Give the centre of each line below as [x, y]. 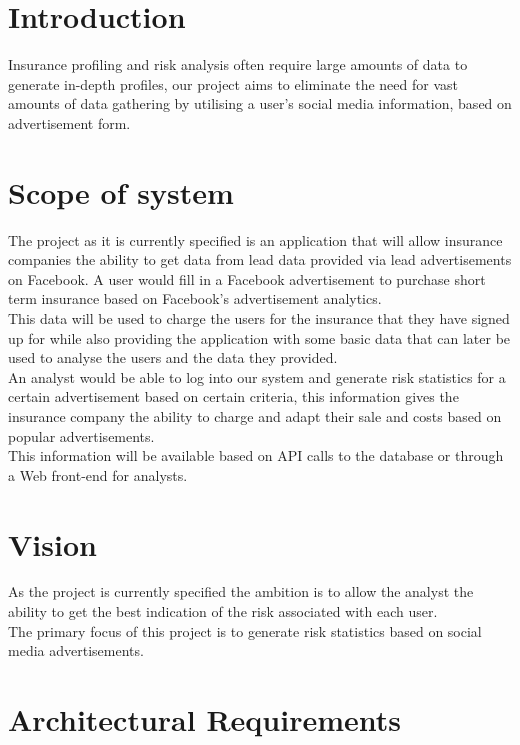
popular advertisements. [81, 435]
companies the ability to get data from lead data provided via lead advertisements [260, 259]
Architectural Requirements [204, 719]
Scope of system [121, 191]
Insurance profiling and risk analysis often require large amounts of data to [238, 64]
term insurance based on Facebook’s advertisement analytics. [195, 298]
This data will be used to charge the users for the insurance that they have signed [259, 318]
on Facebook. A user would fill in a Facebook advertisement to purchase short [247, 278]
